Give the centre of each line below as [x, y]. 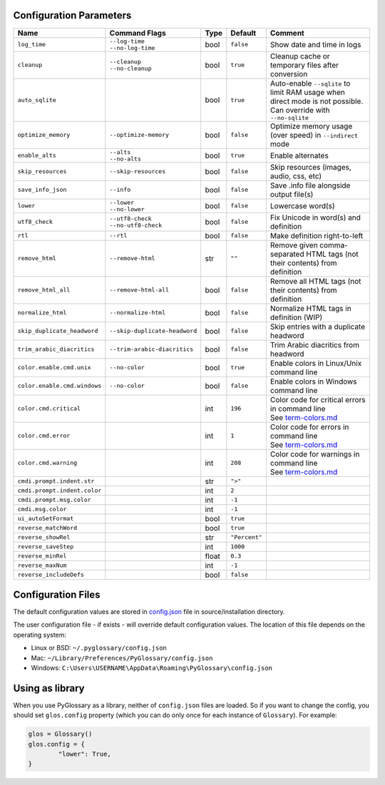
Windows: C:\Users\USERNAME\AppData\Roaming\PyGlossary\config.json [152, 667]
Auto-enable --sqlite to [310, 83]
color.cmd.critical [49, 409]
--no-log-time [132, 47]
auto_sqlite [37, 100]
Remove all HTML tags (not [315, 281]
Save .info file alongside [310, 185]
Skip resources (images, [311, 167]
